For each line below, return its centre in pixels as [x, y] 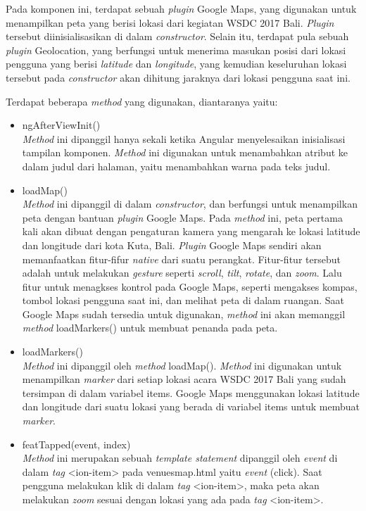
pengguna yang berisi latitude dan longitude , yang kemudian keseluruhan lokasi [176, 64]
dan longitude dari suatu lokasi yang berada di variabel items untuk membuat [191, 406]
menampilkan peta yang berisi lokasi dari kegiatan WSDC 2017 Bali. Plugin [170, 22]
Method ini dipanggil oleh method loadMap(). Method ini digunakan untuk [182, 365]
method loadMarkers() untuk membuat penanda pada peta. [150, 328]
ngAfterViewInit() [61, 125]
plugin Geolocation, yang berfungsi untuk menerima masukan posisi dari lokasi [176, 50]
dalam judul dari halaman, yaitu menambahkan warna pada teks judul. [176, 166]
